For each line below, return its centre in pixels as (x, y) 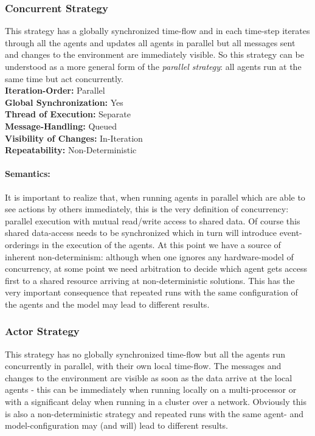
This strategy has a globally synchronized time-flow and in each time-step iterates (157, 31)
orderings (22, 244)
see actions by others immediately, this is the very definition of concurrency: (147, 209)
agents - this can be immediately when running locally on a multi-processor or (151, 389)
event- (291, 233)
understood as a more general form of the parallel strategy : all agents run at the (153, 66)
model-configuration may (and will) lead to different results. (117, 425)
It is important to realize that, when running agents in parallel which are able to (155, 197)
